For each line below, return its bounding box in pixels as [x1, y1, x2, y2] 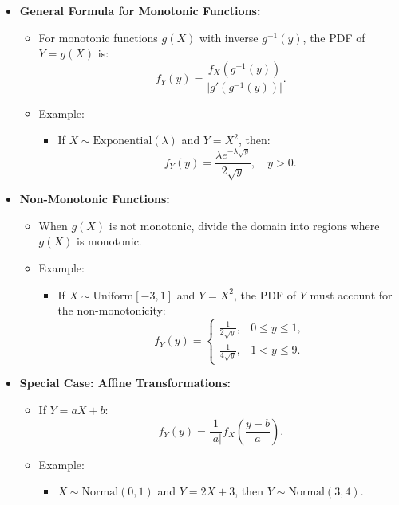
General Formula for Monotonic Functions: [19, 2, 261, 18]
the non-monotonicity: [57, 302, 166, 319]
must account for [310, 286, 393, 303]
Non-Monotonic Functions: [19, 190, 170, 207]
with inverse [199, 29, 259, 45]
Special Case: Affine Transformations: [19, 374, 231, 391]
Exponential [93, 135, 152, 147]
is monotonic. [77, 233, 142, 249]
